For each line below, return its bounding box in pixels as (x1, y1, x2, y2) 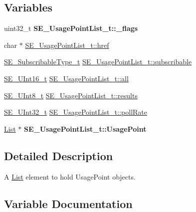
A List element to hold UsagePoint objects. (4, 171, 136, 182)
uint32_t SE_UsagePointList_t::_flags (4, 23, 138, 33)
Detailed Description (4, 148, 113, 163)
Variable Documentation (4, 196, 133, 211)
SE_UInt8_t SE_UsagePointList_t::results (4, 90, 138, 100)
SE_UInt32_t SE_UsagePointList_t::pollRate (4, 107, 148, 117)
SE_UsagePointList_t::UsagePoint (23, 123, 147, 134)
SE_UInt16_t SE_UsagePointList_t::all (4, 73, 129, 83)
